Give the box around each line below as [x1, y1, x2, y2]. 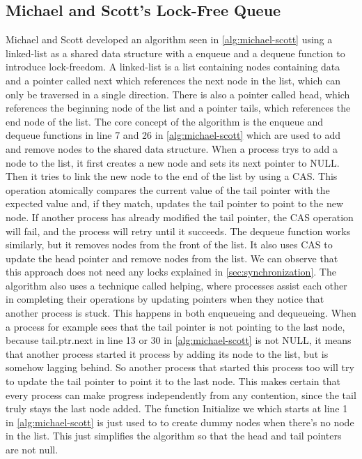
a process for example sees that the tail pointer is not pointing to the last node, [6, 319, 345, 333]
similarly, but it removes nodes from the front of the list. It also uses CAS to [6, 237, 333, 252]
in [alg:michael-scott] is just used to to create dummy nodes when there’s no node [6, 414, 354, 429]
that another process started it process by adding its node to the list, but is [6, 346, 329, 361]
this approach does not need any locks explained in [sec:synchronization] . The [6, 264, 336, 279]
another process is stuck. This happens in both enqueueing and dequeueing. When [6, 306, 356, 320]
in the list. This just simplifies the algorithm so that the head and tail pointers [6, 428, 342, 443]
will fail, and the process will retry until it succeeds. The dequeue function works [6, 223, 351, 238]
